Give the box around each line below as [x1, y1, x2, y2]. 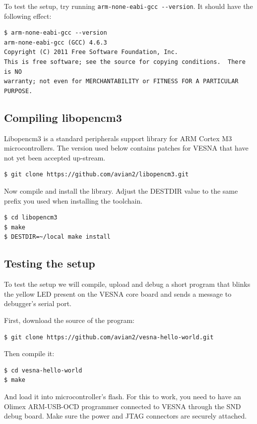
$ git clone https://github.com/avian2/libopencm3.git [4, 171, 189, 178]
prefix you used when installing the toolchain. [4, 195, 143, 206]
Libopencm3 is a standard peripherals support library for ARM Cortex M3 [4, 133, 232, 143]
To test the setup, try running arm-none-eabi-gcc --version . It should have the [4, 1, 253, 11]
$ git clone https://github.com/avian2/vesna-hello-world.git [4, 333, 214, 341]
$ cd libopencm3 [4, 214, 58, 221]
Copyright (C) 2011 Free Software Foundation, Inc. [4, 49, 178, 56]
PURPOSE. [4, 87, 33, 95]
